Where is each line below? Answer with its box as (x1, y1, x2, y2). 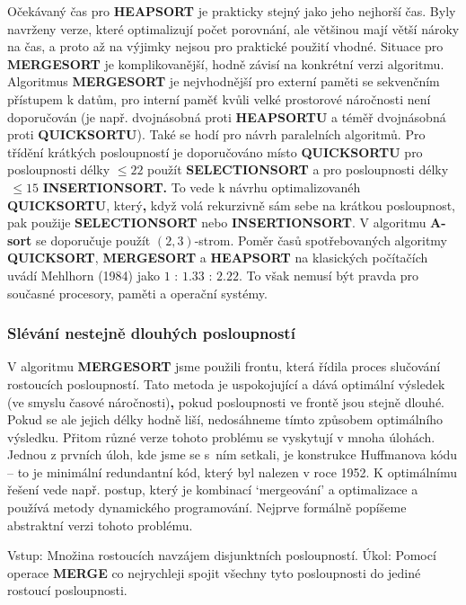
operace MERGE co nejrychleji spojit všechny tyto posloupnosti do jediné (7, 563, 421, 582)
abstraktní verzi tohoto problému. (7, 515, 193, 534)
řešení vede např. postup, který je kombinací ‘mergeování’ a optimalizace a (7, 480, 418, 499)
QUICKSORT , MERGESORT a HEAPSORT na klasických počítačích (7, 248, 428, 267)
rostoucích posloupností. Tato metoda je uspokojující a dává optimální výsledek (7, 374, 445, 393)
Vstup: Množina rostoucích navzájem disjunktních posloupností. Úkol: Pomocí (7, 546, 436, 565)
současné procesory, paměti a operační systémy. (7, 283, 268, 302)
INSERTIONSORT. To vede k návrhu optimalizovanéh (42, 177, 361, 196)
